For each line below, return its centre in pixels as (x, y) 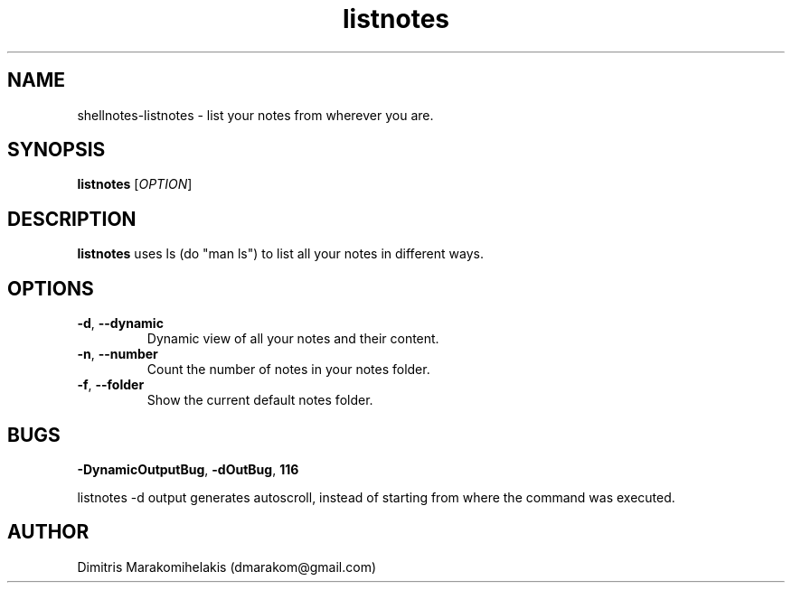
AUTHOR (48, 532)
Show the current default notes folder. (260, 400)
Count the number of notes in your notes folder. (288, 370)
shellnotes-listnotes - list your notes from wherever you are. (255, 115)
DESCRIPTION (72, 219)
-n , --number (118, 354)
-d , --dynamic (120, 323)
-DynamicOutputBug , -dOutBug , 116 (188, 469)
